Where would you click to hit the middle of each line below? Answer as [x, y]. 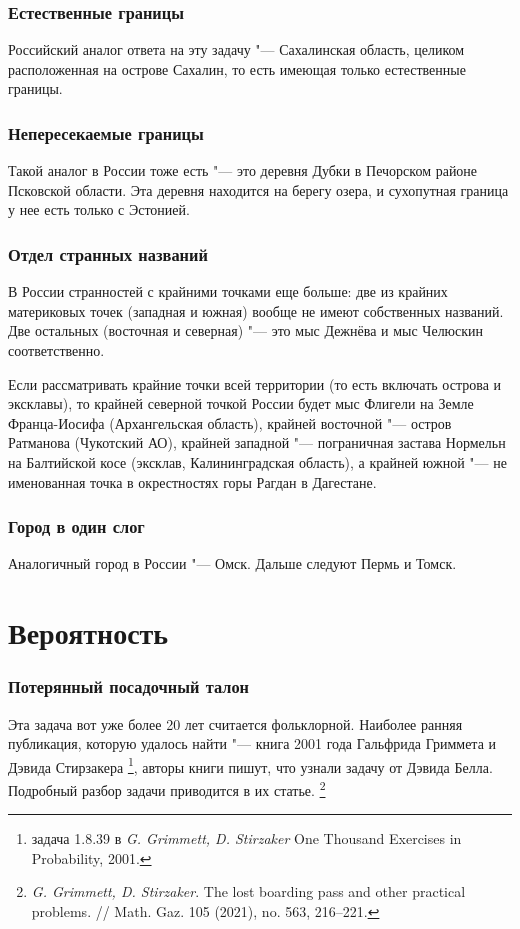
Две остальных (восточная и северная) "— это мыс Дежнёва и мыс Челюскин [246, 330]
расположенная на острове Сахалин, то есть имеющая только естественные [237, 68]
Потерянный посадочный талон [128, 686]
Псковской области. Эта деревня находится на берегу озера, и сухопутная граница [258, 189]
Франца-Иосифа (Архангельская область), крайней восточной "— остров [230, 422]
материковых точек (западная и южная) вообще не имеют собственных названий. [256, 310]
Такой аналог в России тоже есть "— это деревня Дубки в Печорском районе [243, 170]
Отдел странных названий [108, 253]
